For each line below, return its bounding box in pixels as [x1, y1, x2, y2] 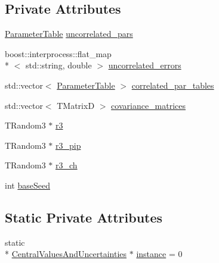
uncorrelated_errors [108, 59, 181, 71]
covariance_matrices [111, 99, 186, 111]
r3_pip [55, 139, 81, 151]
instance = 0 [136, 248, 183, 260]
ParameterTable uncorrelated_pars [5, 27, 133, 40]
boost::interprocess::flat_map [5, 47, 112, 60]
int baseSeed [5, 179, 50, 191]
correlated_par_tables [131, 79, 214, 91]
